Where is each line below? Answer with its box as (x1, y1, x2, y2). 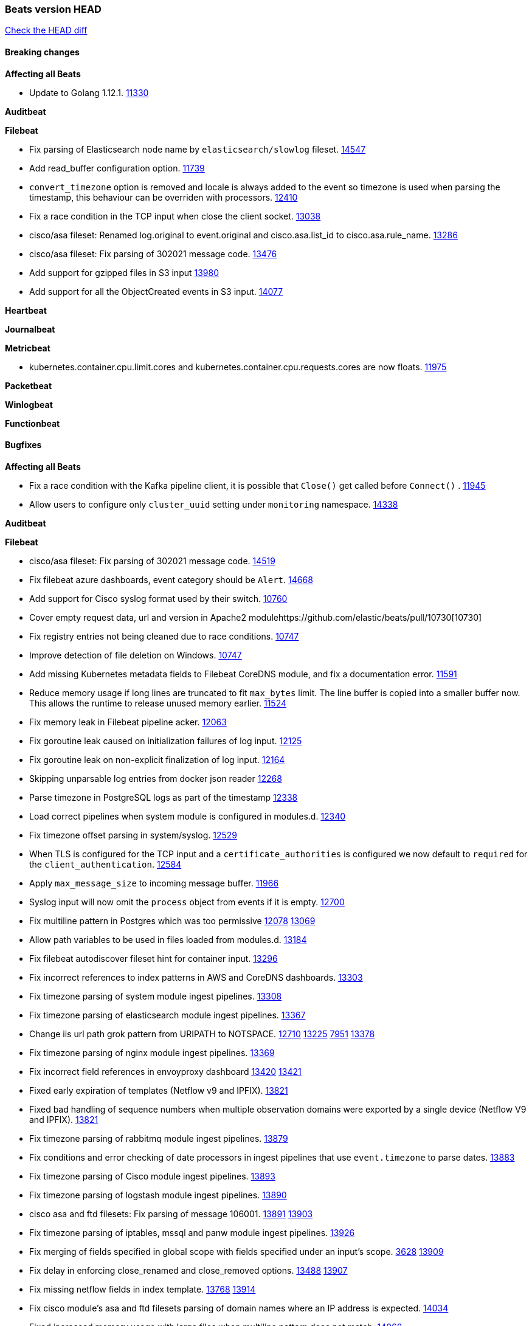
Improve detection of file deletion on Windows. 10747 (29, 649, 242, 660)
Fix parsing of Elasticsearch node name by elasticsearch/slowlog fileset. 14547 (29, 143, 366, 154)
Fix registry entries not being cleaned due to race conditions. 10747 (29, 630, 299, 641)
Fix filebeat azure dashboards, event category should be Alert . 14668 (29, 574, 313, 585)
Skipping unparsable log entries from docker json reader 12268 (29, 773, 282, 784)
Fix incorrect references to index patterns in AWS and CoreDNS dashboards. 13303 (29, 972, 363, 982)
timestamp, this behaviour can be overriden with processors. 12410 (29, 192, 298, 202)
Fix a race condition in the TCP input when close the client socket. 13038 (29, 210, 321, 221)
